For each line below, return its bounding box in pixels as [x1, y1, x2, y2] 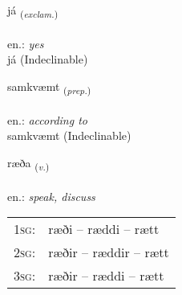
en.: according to [7, 111, 87, 128]
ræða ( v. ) [7, 154, 50, 173]
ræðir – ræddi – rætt [48, 266, 164, 285]
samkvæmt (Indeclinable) [7, 127, 131, 144]
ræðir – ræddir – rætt [48, 243, 169, 262]
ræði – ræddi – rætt [48, 219, 160, 239]
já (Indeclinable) [7, 51, 88, 68]
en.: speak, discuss [7, 187, 95, 204]
